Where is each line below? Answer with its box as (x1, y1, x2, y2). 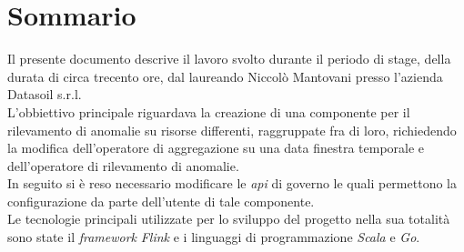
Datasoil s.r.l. (7, 85, 82, 104)
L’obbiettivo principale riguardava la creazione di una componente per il (7, 102, 410, 121)
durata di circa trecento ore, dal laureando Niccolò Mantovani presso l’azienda (7, 66, 443, 86)
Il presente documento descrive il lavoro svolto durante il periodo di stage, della (7, 49, 451, 68)
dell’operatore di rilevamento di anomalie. (7, 156, 239, 175)
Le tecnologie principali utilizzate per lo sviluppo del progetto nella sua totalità (7, 209, 450, 228)
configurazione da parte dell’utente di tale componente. (7, 191, 315, 210)
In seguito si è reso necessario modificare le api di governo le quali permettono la (7, 174, 457, 193)
